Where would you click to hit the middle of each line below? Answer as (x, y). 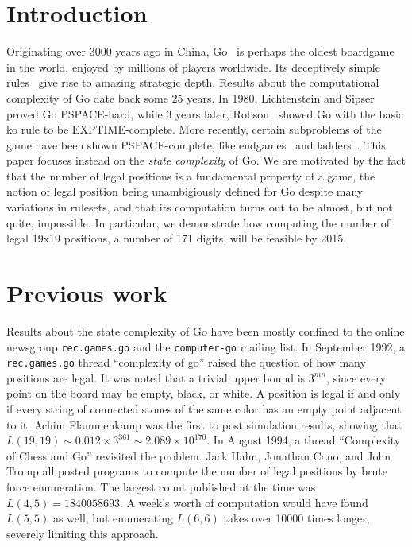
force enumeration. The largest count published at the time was (161, 487)
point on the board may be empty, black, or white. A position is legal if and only (204, 393)
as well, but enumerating (113, 518)
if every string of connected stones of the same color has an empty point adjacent (204, 409)
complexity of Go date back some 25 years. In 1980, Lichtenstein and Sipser (191, 97)
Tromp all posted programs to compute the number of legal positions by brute (197, 471)
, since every (356, 377)
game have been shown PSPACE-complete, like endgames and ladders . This (196, 144)
